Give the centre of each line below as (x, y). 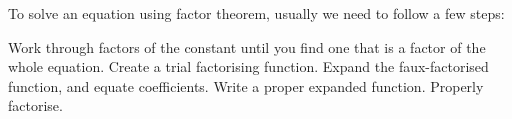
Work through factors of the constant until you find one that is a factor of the (247, 46)
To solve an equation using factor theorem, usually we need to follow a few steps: (256, 13)
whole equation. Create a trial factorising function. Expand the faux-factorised (248, 66)
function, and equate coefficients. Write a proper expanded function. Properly (246, 85)
